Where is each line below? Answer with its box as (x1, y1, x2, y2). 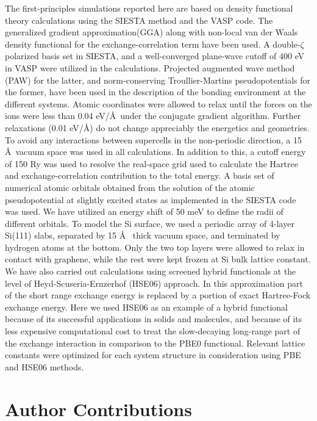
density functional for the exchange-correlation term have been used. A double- (5, 37, 301, 50)
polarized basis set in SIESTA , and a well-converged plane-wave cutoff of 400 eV (5, 49, 305, 62)
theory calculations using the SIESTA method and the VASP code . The (5, 13, 273, 26)
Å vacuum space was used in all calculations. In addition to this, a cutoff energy (5, 145, 306, 158)
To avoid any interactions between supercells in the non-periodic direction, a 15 (5, 133, 302, 146)
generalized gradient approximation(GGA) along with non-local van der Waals (5, 26, 298, 38)
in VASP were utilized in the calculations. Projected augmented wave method (5, 61, 295, 74)
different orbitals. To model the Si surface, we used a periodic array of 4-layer (5, 217, 294, 229)
